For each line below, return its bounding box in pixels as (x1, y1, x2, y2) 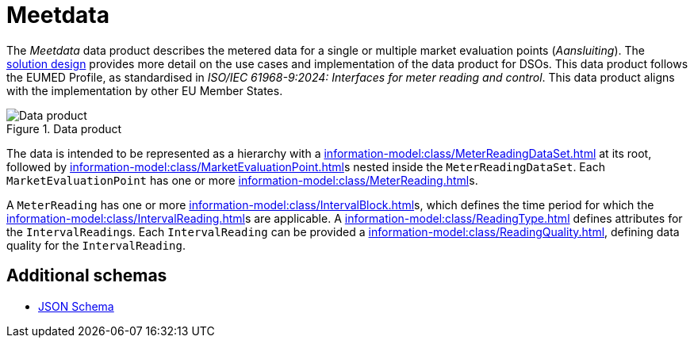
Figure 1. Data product (6, 121, 122, 136)
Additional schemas (6, 266, 167, 286)
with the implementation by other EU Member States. (6, 83, 283, 97)
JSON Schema (38, 299, 114, 313)
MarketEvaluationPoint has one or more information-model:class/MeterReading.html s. (6, 173, 478, 187)
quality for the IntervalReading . (6, 238, 186, 252)
